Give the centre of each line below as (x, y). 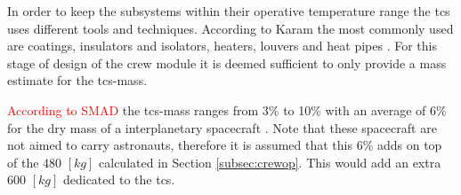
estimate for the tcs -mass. (77, 80)
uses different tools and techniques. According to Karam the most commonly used (230, 28)
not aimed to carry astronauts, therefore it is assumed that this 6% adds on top (225, 145)
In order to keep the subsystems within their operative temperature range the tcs (229, 11)
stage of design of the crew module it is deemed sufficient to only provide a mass (227, 62)
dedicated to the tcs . (119, 179)
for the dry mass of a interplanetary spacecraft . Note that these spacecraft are (222, 127)
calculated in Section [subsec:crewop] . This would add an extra (270, 162)
